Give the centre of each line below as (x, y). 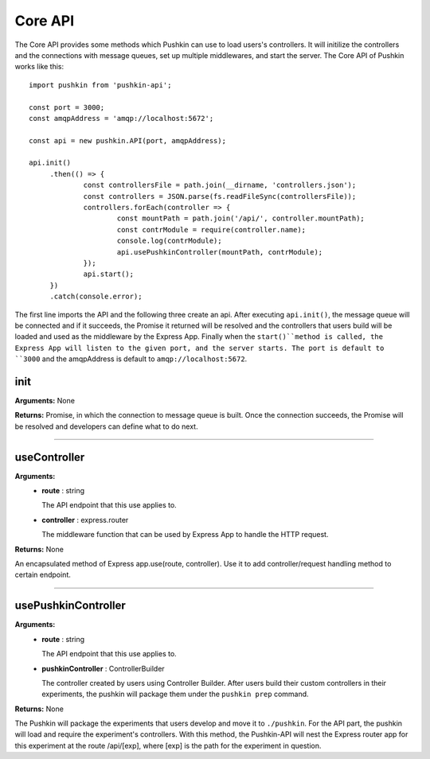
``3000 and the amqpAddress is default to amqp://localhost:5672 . (131, 359)
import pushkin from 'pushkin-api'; (100, 85)
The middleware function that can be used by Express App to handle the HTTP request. (185, 535)
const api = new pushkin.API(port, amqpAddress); (128, 140)
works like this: (39, 67)
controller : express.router (85, 520)
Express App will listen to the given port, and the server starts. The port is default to (199, 348)
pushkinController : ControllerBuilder (103, 668)
